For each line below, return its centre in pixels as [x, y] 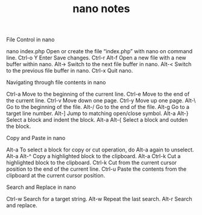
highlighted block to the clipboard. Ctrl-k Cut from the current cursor [91, 163]
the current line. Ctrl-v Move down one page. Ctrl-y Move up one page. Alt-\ [101, 101]
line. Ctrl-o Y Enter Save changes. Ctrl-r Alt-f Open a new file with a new [96, 58]
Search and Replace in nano [41, 187]
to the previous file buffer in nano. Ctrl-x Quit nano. [70, 71]
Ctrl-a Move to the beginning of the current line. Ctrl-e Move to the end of [98, 94]
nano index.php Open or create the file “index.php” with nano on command [99, 51]
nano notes [101, 9]
